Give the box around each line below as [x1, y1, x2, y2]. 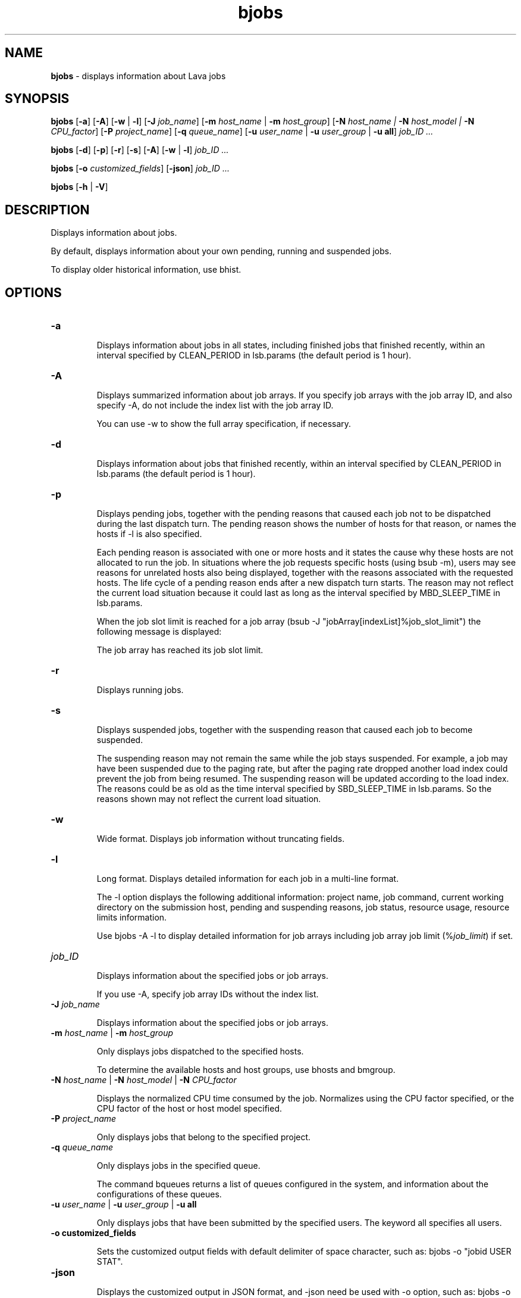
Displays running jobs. [96, 685, 184, 695]
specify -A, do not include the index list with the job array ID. [96, 400, 334, 411]
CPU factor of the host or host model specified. [96, 1103, 282, 1114]
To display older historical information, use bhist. [51, 264, 241, 275]
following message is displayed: [96, 626, 222, 637]
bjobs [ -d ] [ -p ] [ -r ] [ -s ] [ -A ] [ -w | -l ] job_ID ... [51, 145, 229, 155]
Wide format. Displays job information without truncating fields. [96, 834, 345, 844]
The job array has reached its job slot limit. [96, 645, 263, 656]
